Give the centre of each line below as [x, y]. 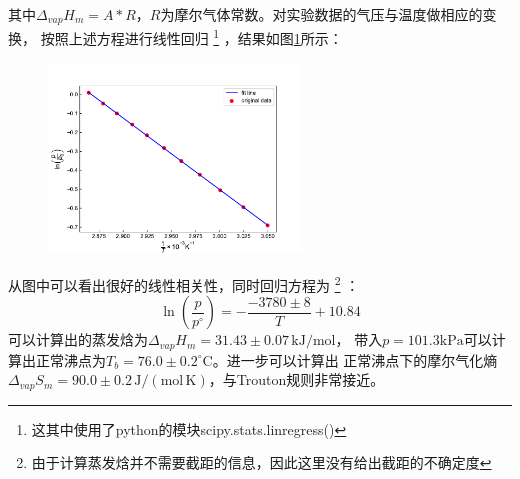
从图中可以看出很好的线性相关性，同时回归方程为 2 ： [184, 283]
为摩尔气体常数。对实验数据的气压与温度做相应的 [321, 14]
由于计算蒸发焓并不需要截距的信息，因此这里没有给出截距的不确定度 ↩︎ [261, 462]
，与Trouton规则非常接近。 [296, 379]
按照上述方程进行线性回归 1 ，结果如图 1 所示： [191, 37]
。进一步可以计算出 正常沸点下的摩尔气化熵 [355, 359]
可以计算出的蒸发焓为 [78, 339]
